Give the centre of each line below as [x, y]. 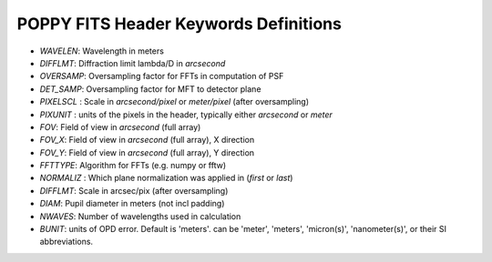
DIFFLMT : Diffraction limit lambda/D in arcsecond [133, 63]
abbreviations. [67, 242]
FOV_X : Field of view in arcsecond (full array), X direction [147, 140]
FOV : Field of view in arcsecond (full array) [120, 126]
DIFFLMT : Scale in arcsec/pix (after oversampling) [134, 190]
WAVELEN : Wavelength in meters [102, 51]
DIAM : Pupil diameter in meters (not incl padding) [132, 204]
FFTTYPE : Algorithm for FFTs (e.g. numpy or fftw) [133, 166]
